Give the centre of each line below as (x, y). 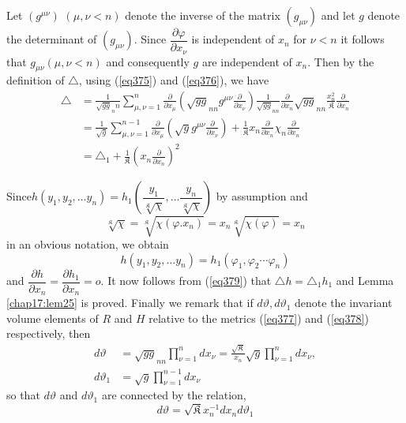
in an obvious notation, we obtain (88, 243)
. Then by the (341, 61)
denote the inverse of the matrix (203, 15)
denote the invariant (344, 303)
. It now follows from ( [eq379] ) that (186, 281)
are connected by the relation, (174, 395)
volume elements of (53, 318)
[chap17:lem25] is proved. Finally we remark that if (130, 303)
